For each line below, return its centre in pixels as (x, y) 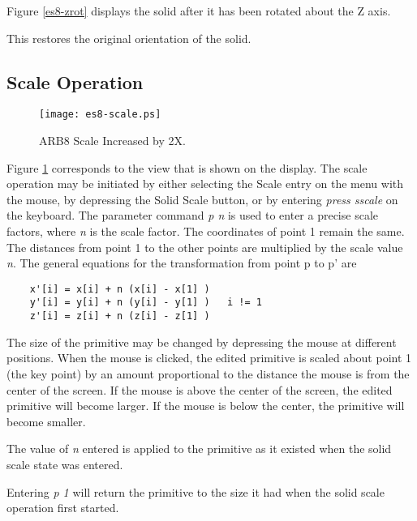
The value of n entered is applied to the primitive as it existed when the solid (199, 448)
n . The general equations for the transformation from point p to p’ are (182, 263)
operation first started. (63, 508)
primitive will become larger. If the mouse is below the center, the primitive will (206, 406)
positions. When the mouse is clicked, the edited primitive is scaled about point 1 (209, 358)
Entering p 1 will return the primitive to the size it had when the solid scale (196, 491)
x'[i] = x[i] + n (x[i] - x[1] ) (120, 289)
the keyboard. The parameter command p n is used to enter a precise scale (192, 215)
